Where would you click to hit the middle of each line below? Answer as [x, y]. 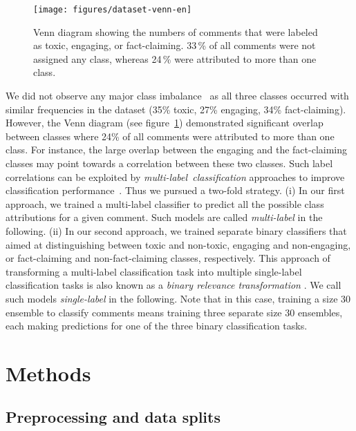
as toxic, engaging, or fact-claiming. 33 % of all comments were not [175, 45]
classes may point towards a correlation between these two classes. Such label [169, 163]
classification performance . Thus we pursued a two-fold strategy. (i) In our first [175, 190]
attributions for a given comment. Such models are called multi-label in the [164, 217]
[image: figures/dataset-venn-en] [113, 10]
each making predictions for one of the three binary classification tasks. [157, 326]
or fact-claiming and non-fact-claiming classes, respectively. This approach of [168, 258]
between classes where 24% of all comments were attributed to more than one [170, 136]
